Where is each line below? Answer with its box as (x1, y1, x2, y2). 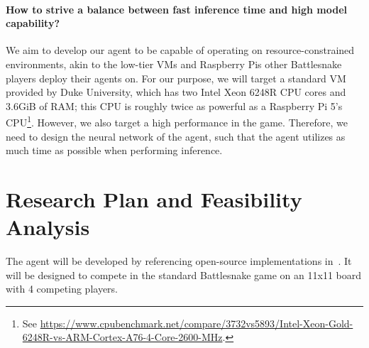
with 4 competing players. (6, 281, 119, 296)
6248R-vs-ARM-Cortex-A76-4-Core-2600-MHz (22, 330, 223, 344)
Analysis (6, 212, 90, 241)
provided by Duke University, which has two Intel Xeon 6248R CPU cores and (6, 85, 346, 99)
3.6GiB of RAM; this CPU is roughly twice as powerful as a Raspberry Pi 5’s (6, 98, 343, 113)
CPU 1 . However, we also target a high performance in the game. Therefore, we (6, 113, 348, 130)
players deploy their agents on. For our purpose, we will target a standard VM (6, 70, 346, 85)
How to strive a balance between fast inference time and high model (6, 1, 347, 16)
